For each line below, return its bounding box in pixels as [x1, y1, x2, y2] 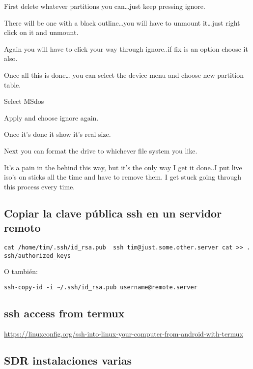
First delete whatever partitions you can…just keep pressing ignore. [4, 1, 205, 11]
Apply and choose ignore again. [4, 112, 99, 123]
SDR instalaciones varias [4, 352, 132, 368]
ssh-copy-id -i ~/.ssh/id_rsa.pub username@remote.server [4, 283, 197, 291]
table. [4, 79, 21, 90]
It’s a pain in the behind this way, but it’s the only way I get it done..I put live [4, 162, 242, 172]
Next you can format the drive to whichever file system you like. [4, 145, 197, 155]
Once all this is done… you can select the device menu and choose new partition [4, 69, 244, 80]
